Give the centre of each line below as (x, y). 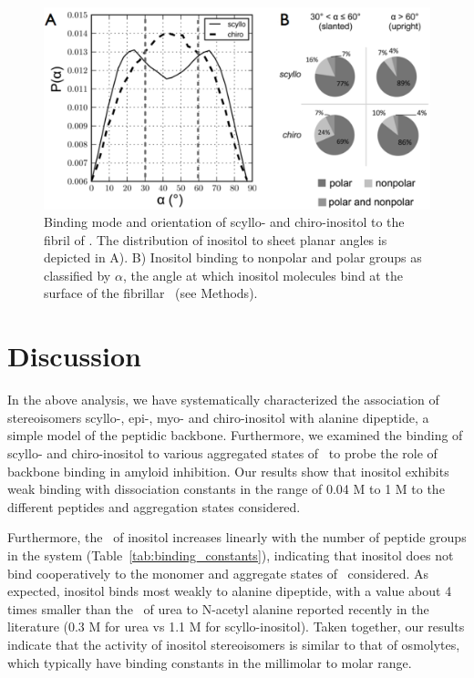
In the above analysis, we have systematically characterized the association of (223, 400)
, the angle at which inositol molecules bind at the (263, 275)
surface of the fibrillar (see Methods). (151, 293)
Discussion (74, 356)
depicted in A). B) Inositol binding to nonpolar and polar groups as (233, 257)
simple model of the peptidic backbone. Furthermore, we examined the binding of (235, 435)
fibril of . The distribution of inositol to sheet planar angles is (216, 239)
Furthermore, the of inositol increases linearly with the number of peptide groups (237, 537)
